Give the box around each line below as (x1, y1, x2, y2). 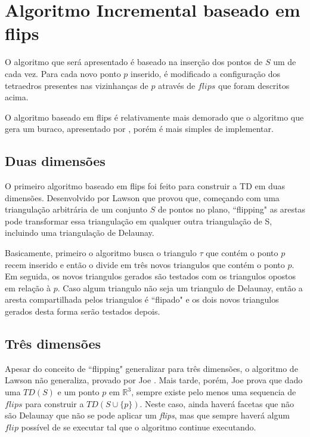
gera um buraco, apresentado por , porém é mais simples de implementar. (5, 122, 274, 135)
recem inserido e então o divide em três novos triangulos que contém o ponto (5, 258, 285, 270)
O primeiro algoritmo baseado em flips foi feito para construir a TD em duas (5, 180, 286, 192)
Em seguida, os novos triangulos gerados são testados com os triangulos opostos (5, 270, 296, 282)
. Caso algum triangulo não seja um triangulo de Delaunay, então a (57, 281, 303, 294)
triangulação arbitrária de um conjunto (5, 203, 147, 216)
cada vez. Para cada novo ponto (5, 67, 121, 79)
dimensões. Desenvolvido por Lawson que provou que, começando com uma (5, 191, 280, 204)
